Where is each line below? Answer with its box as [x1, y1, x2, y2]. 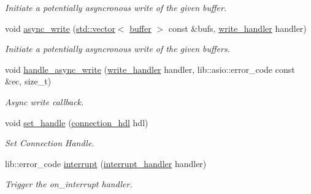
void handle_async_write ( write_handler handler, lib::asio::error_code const [5, 62, 295, 75]
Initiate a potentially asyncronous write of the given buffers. [5, 42, 230, 55]
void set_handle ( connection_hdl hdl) [5, 116, 148, 129]
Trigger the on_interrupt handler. [5, 177, 132, 190]
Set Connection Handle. [5, 136, 94, 149]
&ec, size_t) [5, 75, 52, 88]
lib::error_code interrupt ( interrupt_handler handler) [5, 157, 207, 170]
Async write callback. [5, 95, 84, 108]
